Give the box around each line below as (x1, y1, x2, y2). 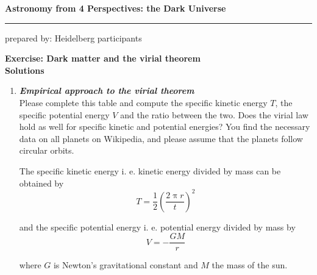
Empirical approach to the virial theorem (19, 84, 194, 97)
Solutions (5, 63, 45, 76)
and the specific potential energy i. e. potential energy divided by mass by (19, 220, 296, 233)
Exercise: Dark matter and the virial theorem (5, 52, 201, 65)
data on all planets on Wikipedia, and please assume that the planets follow (19, 132, 303, 145)
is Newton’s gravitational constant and (53, 259, 198, 271)
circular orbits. (19, 144, 74, 157)
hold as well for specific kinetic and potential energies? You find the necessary (19, 120, 310, 133)
